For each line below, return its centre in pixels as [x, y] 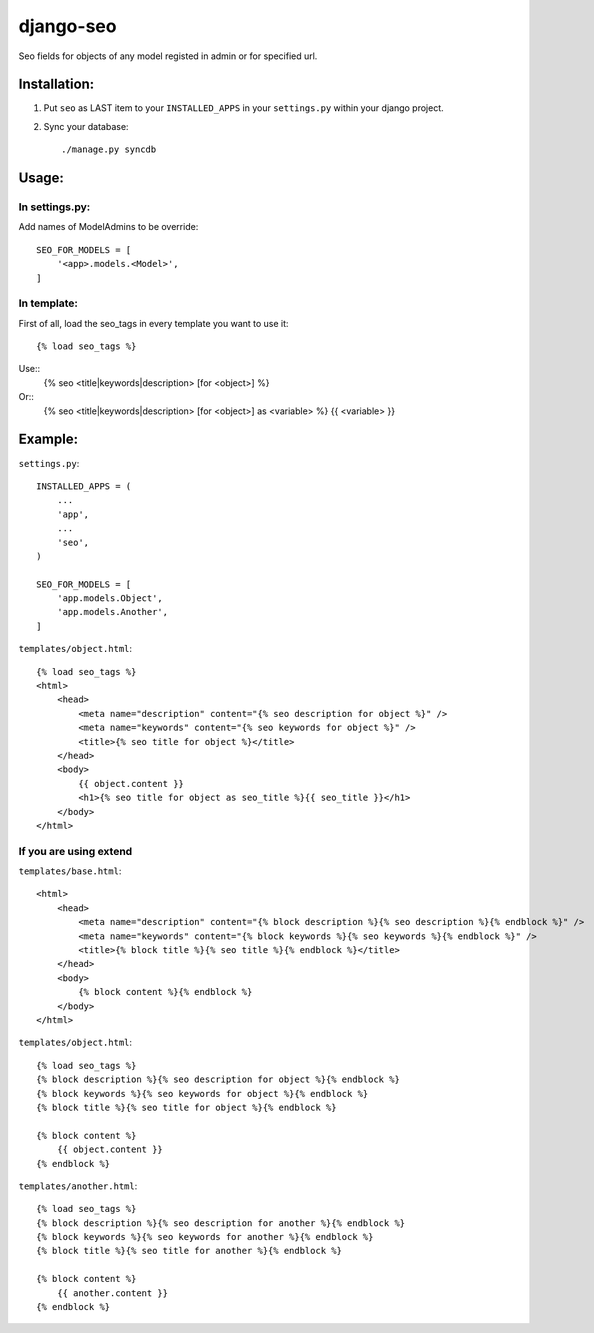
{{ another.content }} [112, 1293]
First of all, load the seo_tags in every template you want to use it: [153, 323]
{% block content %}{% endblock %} [165, 992]
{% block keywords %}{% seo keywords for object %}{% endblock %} [202, 1093]
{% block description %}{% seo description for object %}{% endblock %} [218, 1079]
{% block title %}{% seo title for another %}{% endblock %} [189, 1251]
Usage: [41, 178]
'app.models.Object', [110, 598]
